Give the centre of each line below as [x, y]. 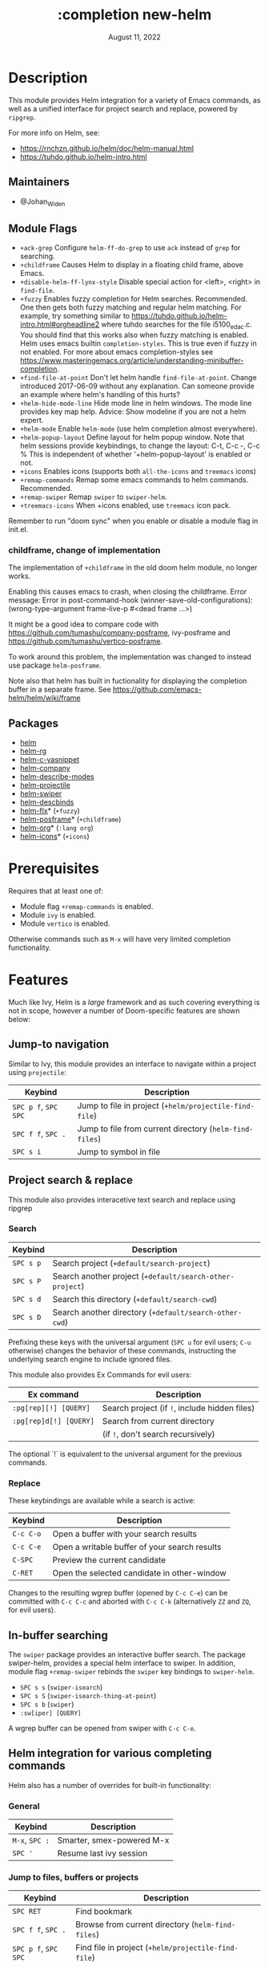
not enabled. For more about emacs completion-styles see [116, 351]
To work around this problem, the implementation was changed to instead [130, 657]
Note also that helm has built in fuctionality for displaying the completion [128, 681]
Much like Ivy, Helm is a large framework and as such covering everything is [134, 1002]
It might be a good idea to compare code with [83, 624]
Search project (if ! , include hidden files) [179, 1408]
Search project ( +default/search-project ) [131, 1263]
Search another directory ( [102, 1312]
